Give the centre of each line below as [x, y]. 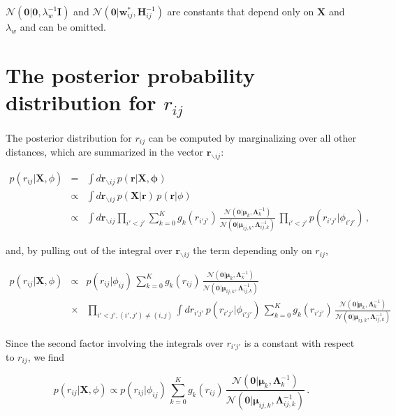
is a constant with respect [299, 342]
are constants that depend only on [241, 11]
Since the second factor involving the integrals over [115, 342]
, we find [46, 356]
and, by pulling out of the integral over [89, 250]
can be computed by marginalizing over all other [252, 137]
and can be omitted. [63, 27]
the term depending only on [252, 250]
